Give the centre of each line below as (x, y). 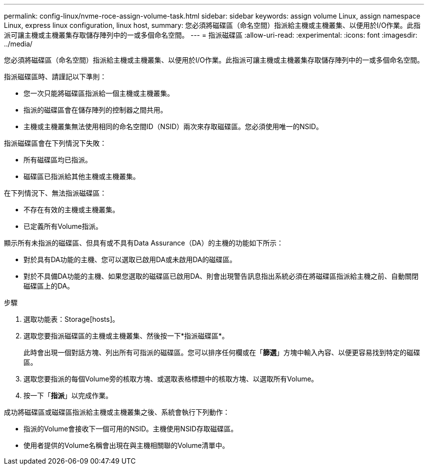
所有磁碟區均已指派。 (58, 160)
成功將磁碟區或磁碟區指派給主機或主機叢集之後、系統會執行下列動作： (117, 412)
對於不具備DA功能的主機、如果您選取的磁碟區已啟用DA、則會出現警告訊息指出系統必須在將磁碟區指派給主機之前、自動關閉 (221, 276)
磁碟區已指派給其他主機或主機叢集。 (82, 176)
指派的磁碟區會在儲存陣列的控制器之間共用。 (95, 110)
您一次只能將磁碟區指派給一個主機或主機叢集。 (99, 93)
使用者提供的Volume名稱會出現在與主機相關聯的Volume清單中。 (126, 445)
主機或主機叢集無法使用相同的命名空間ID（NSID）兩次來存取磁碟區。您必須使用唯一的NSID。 (173, 126)
